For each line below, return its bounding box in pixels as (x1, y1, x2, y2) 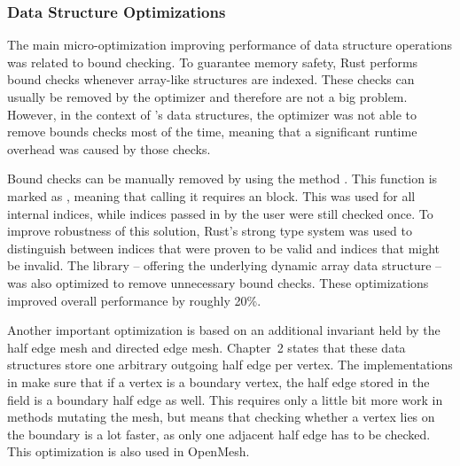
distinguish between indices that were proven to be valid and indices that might (7, 238, 441, 257)
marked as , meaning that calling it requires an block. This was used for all (7, 186, 416, 205)
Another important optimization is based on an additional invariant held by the (7, 321, 441, 339)
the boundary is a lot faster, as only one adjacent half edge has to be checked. (7, 424, 431, 443)
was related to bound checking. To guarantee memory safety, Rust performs (7, 52, 418, 71)
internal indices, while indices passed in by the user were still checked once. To (7, 204, 433, 222)
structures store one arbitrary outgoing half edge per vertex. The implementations (7, 355, 453, 374)
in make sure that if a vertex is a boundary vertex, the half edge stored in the (7, 372, 430, 391)
